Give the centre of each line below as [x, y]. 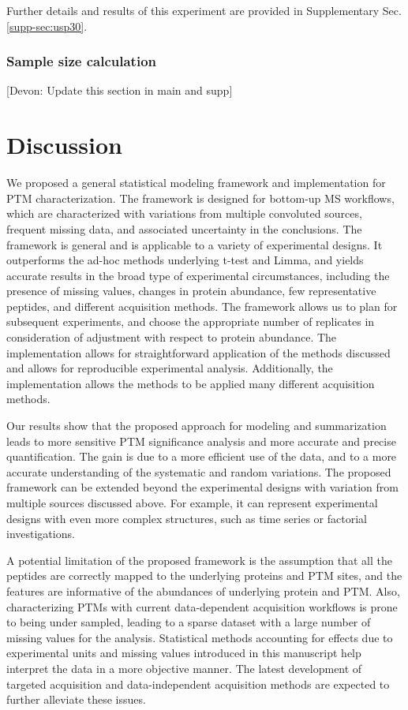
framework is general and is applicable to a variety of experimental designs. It [195, 244]
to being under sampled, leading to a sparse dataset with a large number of [189, 622]
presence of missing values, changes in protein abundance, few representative [191, 291]
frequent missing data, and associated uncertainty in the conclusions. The [184, 228]
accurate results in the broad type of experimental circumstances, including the [198, 275]
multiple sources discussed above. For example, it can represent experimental [192, 503]
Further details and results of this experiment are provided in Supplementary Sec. [204, 10]
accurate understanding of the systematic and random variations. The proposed [199, 471]
